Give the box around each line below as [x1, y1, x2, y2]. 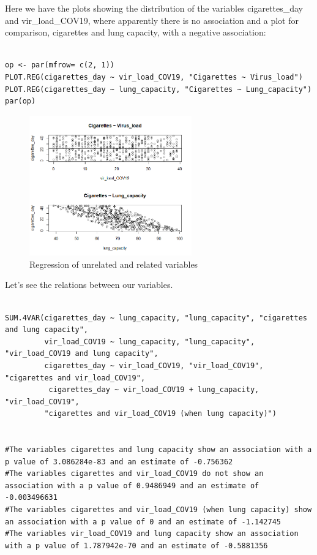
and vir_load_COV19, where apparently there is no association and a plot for [5, 13, 299, 26]
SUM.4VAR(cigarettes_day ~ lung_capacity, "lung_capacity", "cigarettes [5, 313, 307, 322]
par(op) [5, 97, 36, 106]
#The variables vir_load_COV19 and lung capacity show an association [5, 529, 299, 538]
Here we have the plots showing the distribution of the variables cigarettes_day [5, 2, 304, 14]
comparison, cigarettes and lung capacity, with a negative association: [5, 26, 266, 39]
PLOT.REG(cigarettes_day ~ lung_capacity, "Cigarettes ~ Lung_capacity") [5, 85, 312, 94]
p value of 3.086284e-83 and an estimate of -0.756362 [5, 457, 233, 466]
